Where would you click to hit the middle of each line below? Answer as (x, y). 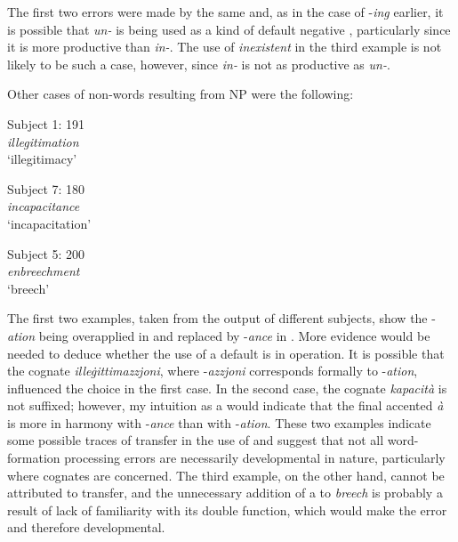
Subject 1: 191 (46, 123)
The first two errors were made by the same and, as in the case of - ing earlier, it (225, 12)
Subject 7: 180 (46, 188)
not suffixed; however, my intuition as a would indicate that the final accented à (225, 405)
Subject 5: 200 (46, 253)
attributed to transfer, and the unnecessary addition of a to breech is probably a (225, 493)
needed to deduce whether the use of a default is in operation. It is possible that (226, 353)
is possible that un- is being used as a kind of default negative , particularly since (229, 29)
